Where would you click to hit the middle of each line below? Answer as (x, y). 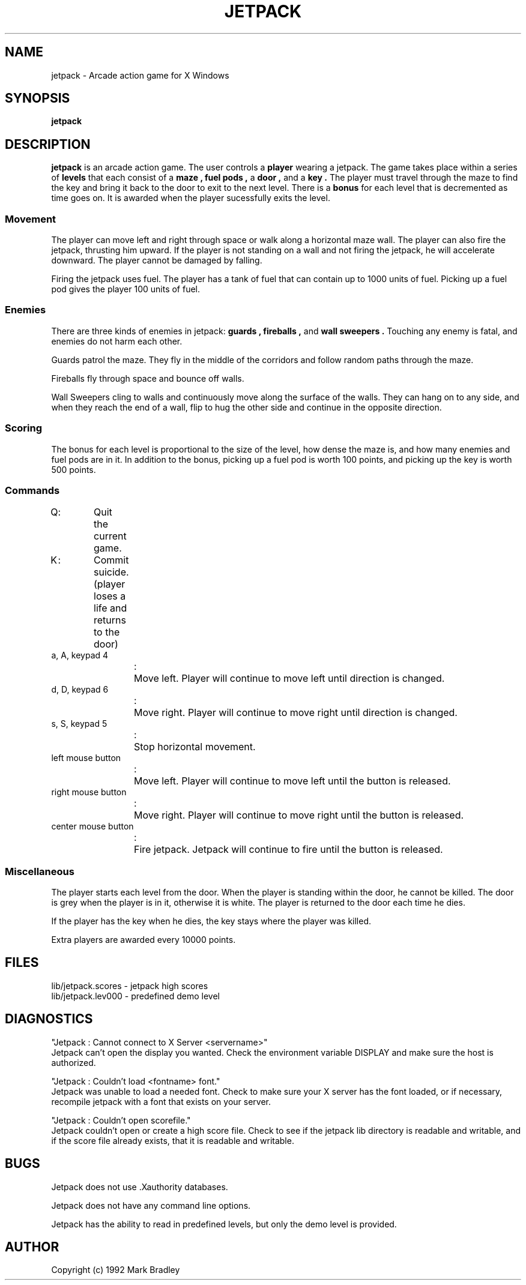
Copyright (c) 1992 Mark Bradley (116, 1270)
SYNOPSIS (38, 98)
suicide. (111, 572)
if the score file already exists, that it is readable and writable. (173, 1140)
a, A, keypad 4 (80, 655)
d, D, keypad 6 (80, 690)
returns (110, 620)
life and (110, 608)
